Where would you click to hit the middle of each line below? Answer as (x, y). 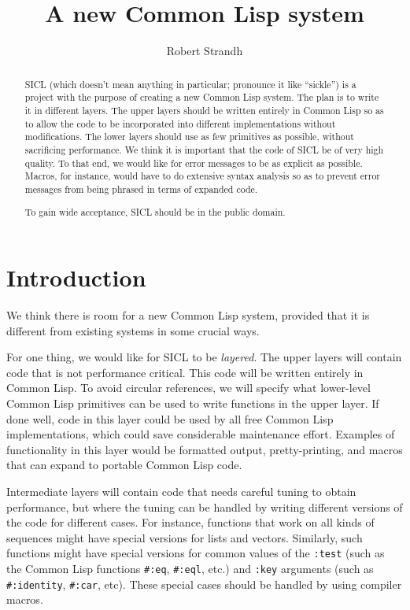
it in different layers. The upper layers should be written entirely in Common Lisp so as (204, 111)
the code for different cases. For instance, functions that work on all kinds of (190, 522)
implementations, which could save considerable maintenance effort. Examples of (201, 434)
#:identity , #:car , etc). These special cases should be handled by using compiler (204, 584)
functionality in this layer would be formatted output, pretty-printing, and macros (205, 449)
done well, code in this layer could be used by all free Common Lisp (170, 418)
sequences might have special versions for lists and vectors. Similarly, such (185, 537)
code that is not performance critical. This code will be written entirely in (185, 372)
